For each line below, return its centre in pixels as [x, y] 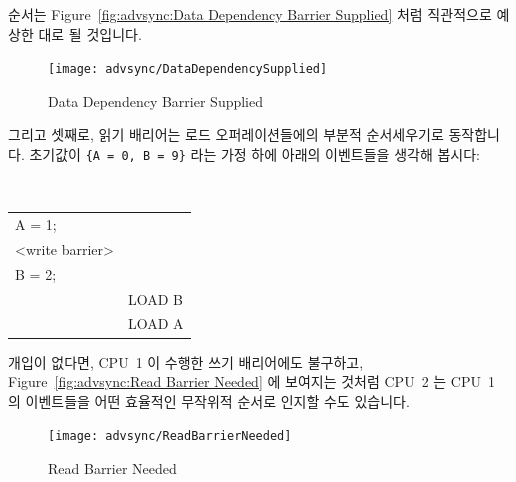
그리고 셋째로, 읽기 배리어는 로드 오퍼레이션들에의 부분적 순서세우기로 [226, 134]
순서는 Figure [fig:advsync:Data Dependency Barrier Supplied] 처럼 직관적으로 [250, 14]
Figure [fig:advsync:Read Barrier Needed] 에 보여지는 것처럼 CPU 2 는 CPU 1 [251, 381]
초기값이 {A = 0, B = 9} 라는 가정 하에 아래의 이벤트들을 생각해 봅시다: [254, 154]
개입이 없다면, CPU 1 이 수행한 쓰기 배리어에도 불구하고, [186, 361]
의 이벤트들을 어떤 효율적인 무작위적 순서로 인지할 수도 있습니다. [209, 400]
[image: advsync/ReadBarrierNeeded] [170, 436]
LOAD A [155, 323]
